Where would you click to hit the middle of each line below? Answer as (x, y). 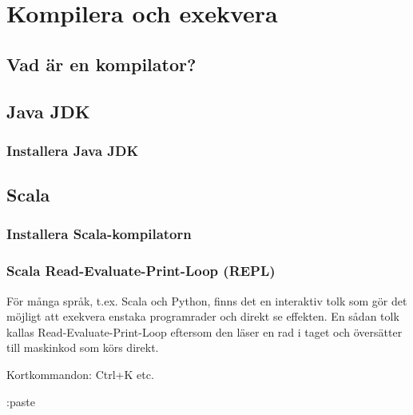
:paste (21, 401)
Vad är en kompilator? (101, 64)
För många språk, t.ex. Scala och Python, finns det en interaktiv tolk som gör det (207, 300)
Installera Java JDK (73, 150)
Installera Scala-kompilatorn (99, 234)
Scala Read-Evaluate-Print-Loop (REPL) (141, 271)
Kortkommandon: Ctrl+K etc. (80, 374)
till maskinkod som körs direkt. (83, 347)
